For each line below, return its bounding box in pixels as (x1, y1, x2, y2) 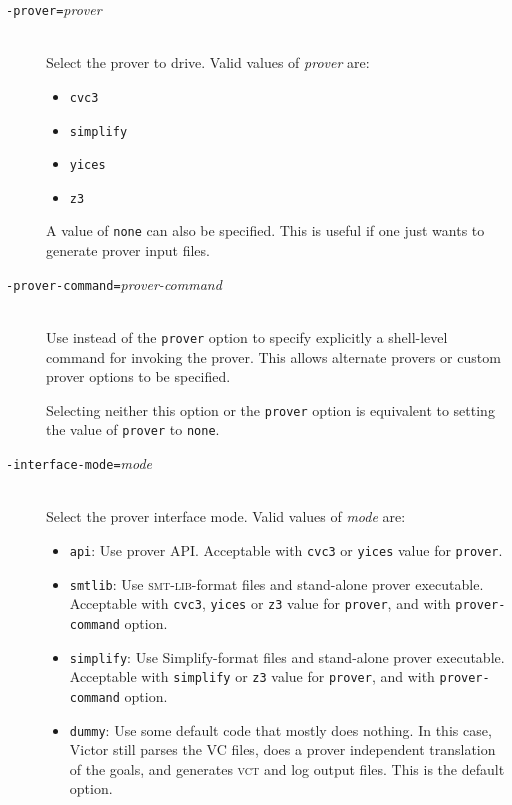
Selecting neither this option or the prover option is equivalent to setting (46, 399, 495, 420)
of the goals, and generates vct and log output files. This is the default (69, 758, 505, 779)
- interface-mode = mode (6, 453, 153, 474)
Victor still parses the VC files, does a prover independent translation (69, 739, 496, 760)
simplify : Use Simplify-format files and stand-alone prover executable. (69, 646, 505, 667)
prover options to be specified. (46, 366, 231, 387)
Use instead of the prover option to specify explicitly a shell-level (46, 326, 448, 347)
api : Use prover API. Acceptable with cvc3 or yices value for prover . (69, 539, 503, 560)
